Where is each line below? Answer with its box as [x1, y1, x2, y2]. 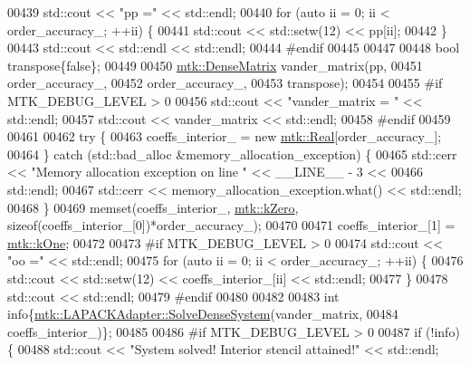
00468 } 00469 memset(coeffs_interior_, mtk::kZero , [7, 197, 299, 216]
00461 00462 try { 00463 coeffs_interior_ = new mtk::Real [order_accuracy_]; [7, 127, 442, 146]
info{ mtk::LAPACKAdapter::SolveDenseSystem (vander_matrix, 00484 [7, 304, 398, 323]
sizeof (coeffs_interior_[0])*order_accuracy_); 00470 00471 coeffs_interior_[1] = [7, 216, 456, 235]
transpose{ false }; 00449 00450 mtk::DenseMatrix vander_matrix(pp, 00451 [7, 55, 423, 74]
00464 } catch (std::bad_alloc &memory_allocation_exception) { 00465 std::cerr [7, 144, 457, 163]
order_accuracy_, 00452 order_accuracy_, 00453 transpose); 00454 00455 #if [7, 73, 443, 92]
